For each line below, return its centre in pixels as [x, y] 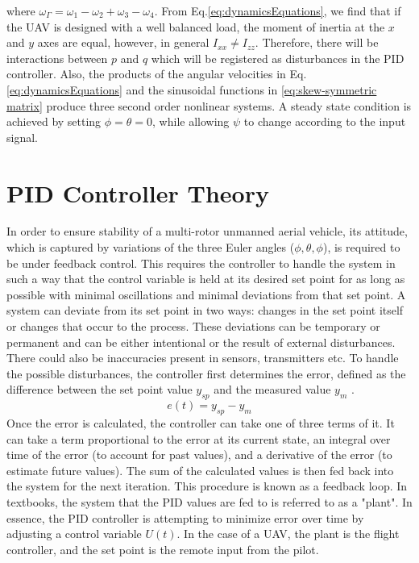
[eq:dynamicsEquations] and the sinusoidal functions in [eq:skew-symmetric [192, 89]
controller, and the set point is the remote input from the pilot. [163, 549]
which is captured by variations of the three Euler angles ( [151, 247]
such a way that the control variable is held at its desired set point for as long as [206, 279]
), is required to [361, 247]
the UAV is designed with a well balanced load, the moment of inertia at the [196, 26]
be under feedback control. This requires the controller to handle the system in [201, 263]
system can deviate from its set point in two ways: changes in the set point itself [205, 310]
